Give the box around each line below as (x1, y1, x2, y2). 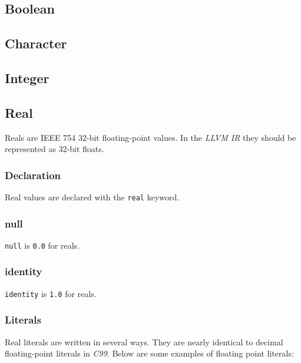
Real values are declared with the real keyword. (5, 190, 180, 203)
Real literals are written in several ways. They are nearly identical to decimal (5, 335, 283, 348)
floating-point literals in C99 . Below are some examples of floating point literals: (5, 347, 294, 359)
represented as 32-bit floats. (5, 143, 104, 155)
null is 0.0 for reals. (5, 239, 80, 251)
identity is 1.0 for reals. (5, 287, 97, 299)
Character (5, 34, 67, 52)
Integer (5, 68, 49, 87)
